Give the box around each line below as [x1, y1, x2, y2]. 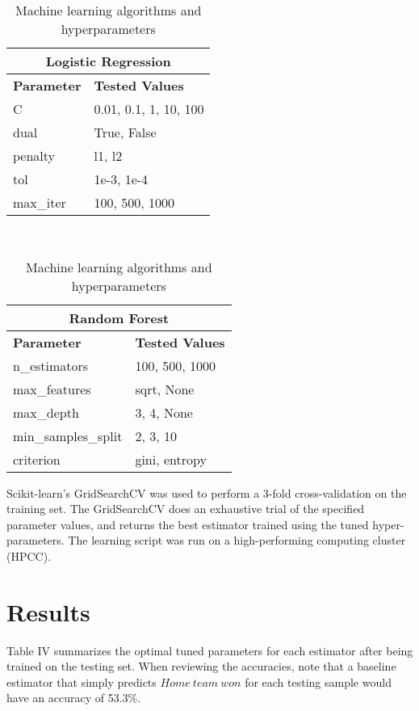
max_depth [13, 402, 79, 422]
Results [6, 595, 90, 628]
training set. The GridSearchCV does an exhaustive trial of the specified [6, 500, 365, 517]
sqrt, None [135, 379, 195, 398]
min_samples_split [13, 426, 123, 445]
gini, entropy [135, 449, 207, 469]
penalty [13, 146, 56, 165]
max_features [13, 379, 91, 398]
